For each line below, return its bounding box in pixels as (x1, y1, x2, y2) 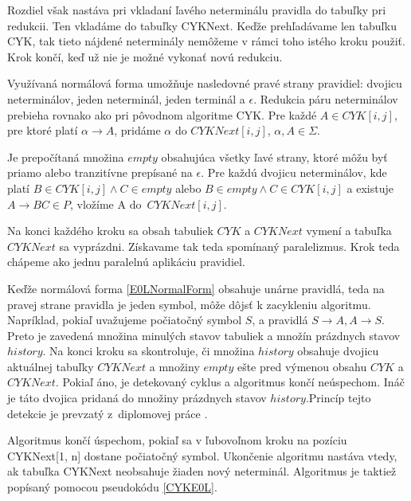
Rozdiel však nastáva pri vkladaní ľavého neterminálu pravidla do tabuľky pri (7, 2, 386, 18)
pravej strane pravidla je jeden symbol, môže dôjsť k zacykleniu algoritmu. (7, 296, 371, 312)
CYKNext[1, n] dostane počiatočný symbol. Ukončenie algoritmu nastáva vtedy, (7, 447, 397, 464)
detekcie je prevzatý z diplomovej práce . (7, 405, 208, 421)
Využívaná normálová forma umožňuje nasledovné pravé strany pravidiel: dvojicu (7, 75, 402, 92)
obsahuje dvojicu (297, 342, 379, 359)
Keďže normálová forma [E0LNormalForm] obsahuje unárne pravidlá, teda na (7, 280, 385, 296)
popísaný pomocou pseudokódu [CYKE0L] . (7, 479, 217, 495)
